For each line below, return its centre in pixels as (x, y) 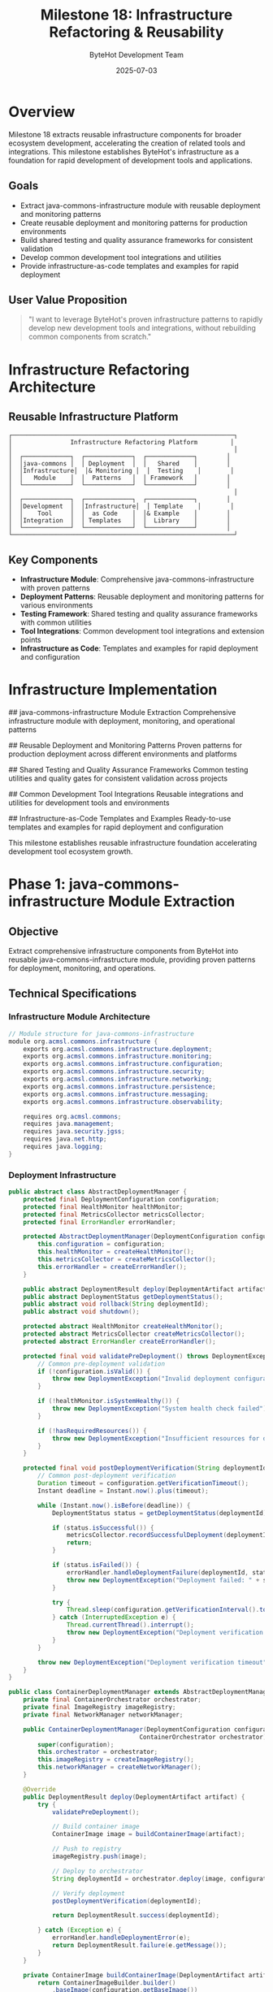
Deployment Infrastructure (62, 1175)
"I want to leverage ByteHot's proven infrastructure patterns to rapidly (145, 319)
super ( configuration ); (76, 1744)
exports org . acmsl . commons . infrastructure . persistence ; (120, 1086)
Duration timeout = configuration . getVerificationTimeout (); (143, 1483)
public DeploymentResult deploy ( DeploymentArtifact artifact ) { (134, 1797)
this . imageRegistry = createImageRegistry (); (116, 1760)
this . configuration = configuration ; (101, 1245)
